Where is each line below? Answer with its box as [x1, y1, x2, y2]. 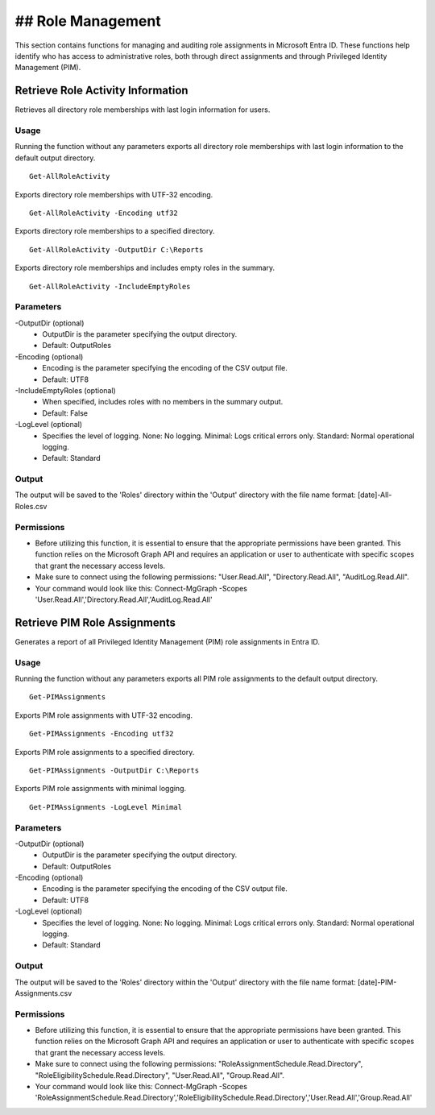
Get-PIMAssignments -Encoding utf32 [29, 729, 174, 739]
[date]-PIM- [357, 977, 397, 987]
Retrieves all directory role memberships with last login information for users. [14, 105, 271, 114]
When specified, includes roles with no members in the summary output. [42, 397, 284, 407]
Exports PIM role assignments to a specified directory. [14, 747, 195, 756]
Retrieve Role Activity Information [14, 84, 188, 97]
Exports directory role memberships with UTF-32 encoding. [14, 189, 213, 199]
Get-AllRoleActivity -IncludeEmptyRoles [29, 282, 191, 291]
